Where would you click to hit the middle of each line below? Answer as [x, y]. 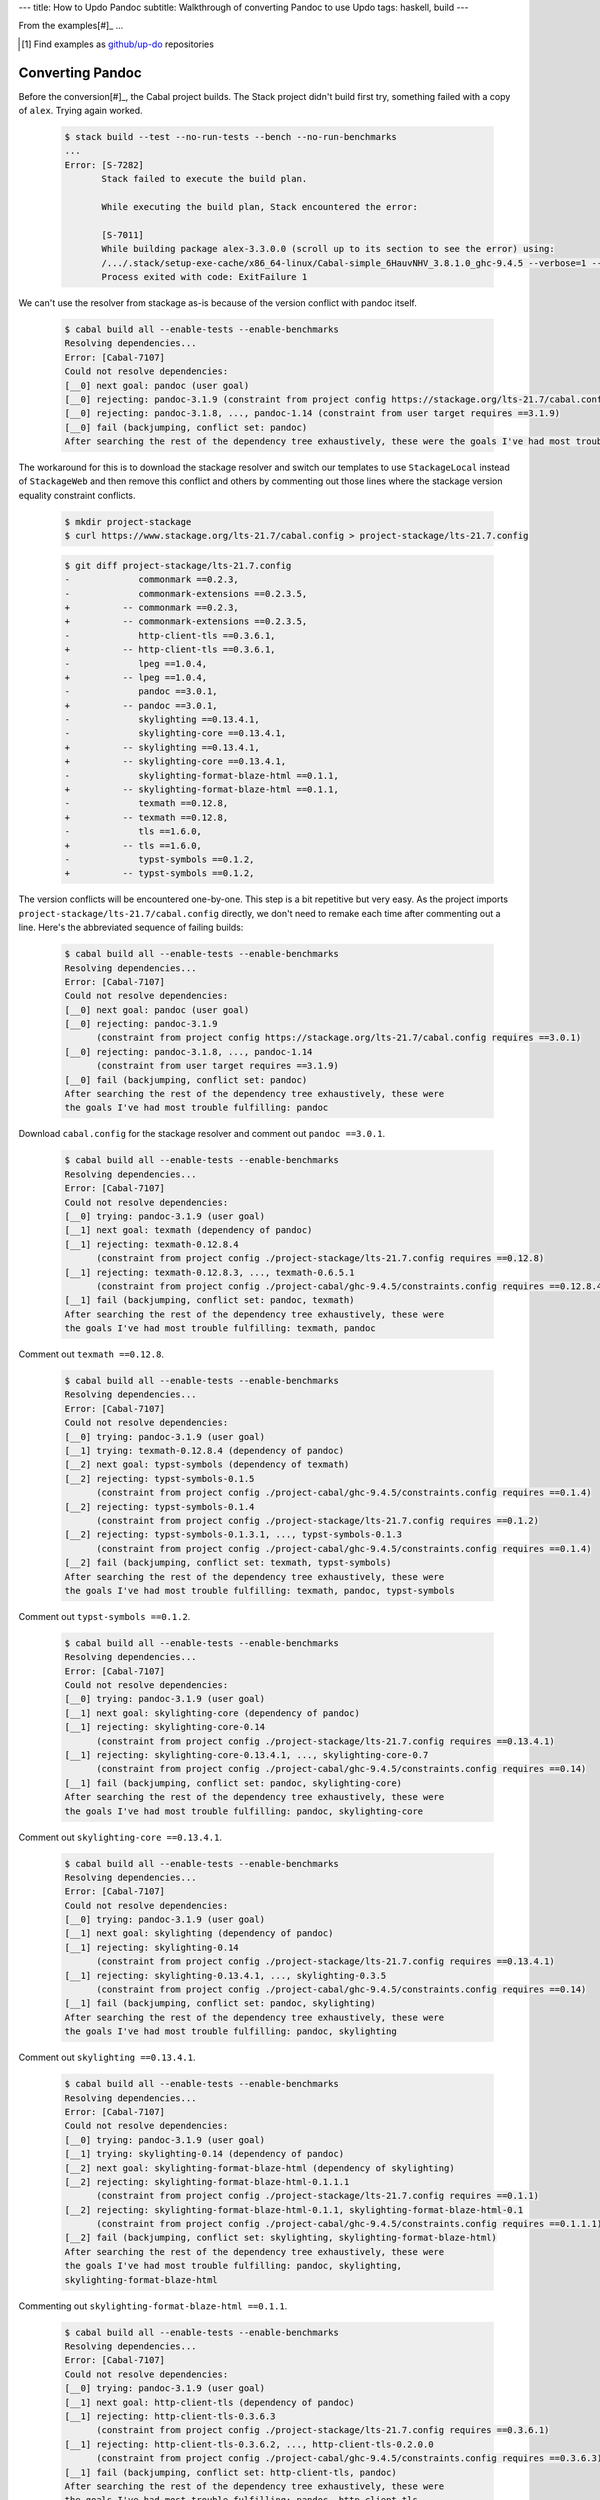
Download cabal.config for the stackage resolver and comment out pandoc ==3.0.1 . [202, 1134]
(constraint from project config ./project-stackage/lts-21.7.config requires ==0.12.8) [320, 1258]
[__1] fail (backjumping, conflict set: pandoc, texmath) [209, 1300]
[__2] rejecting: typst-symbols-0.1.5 [159, 1478]
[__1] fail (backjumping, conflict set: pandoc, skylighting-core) [233, 1783]
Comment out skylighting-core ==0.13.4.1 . [120, 1837]
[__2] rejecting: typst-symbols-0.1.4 [159, 1506]
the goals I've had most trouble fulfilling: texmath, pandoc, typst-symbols [259, 1590]
